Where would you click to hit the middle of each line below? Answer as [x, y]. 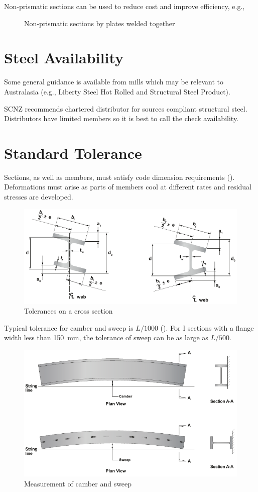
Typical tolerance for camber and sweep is [69, 327]
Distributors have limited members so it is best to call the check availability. [121, 118]
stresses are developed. [39, 196]
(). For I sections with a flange [207, 327]
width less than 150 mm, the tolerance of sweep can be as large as [106, 337]
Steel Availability [64, 58]
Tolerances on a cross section [69, 311]
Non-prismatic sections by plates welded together [100, 23]
